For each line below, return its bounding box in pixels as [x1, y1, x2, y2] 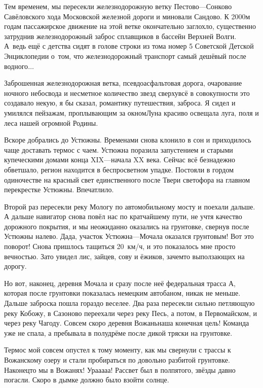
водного [4, 60, 28, 71]
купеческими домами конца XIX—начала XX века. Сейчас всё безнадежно [4, 154, 236, 165]
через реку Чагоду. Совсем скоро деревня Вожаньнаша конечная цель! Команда [4, 318, 249, 328]
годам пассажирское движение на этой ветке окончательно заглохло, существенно [4, 21, 256, 31]
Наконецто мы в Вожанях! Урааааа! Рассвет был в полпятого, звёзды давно [4, 364, 236, 375]
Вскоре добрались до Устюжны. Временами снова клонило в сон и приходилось [4, 134, 251, 145]
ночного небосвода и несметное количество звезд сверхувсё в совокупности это [4, 87, 250, 98]
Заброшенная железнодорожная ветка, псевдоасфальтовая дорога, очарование [4, 78, 242, 88]
